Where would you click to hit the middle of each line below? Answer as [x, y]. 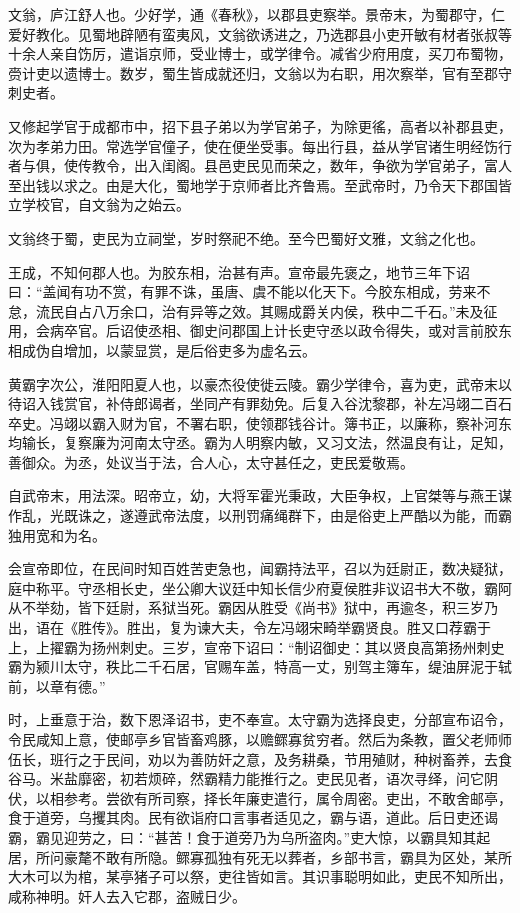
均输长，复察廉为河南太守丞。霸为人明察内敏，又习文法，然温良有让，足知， [260, 442]
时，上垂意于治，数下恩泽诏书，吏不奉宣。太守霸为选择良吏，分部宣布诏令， [260, 719]
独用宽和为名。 [57, 534]
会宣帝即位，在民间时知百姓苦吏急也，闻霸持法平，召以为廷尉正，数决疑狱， [260, 568]
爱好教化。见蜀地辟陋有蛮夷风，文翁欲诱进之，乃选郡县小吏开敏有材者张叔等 [260, 33]
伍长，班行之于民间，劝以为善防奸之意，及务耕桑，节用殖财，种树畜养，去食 [260, 758]
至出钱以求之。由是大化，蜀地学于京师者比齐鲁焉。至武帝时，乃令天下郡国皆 [260, 184]
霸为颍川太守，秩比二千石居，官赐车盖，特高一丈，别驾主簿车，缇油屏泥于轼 [260, 666]
